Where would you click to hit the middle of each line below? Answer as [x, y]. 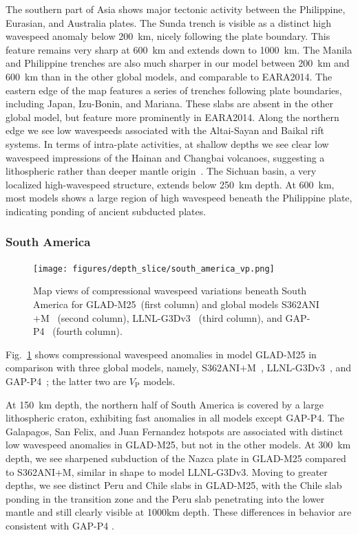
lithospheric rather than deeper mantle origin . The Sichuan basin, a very [161, 171]
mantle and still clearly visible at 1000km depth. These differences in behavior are [179, 512]
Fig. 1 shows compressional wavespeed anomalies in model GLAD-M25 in [161, 354]
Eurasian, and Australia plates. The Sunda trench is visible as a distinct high [169, 22]
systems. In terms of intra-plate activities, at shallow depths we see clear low [167, 143]
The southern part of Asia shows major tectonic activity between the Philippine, [176, 9]
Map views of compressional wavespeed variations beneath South [170, 291]
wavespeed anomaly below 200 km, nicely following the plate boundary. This [168, 36]
